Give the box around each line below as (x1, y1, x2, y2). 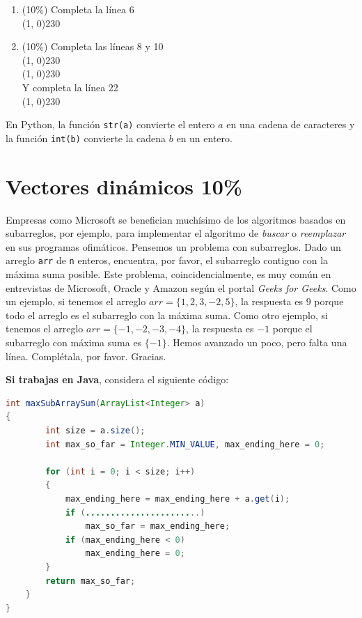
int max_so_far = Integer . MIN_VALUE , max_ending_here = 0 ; (45, 439, 325, 449)
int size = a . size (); (45, 425, 145, 435)
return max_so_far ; (45, 575, 136, 586)
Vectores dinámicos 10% (6, 171, 242, 200)
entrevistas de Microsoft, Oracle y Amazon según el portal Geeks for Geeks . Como (6, 280, 356, 295)
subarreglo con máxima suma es (6, 335, 142, 349)
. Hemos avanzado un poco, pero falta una (166, 335, 347, 349)
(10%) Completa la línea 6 (22, 2, 134, 16)
